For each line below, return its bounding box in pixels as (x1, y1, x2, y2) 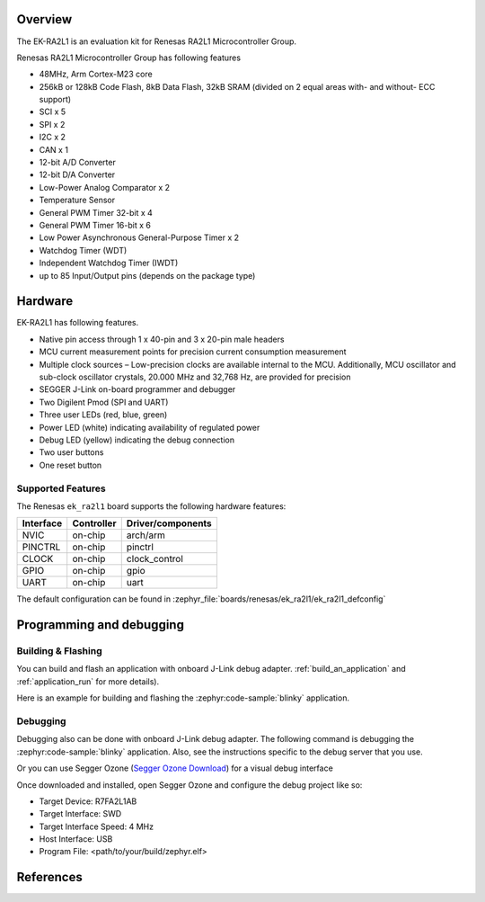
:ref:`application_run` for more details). (16, 675, 160, 687)
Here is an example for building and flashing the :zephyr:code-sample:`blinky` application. (16, 692, 350, 703)
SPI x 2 (39, 119, 66, 129)
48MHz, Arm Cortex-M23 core (39, 68, 153, 80)
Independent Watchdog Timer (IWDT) (39, 257, 179, 269)
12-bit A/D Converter (39, 157, 116, 168)
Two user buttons (39, 447, 104, 458)
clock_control (126, 553, 184, 566)
